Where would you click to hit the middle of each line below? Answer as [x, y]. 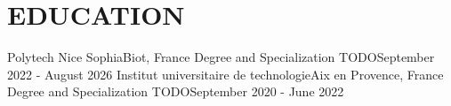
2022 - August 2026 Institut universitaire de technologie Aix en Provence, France [225, 74]
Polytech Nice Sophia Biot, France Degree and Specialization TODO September [221, 57]
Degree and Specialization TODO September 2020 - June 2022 [176, 91]
